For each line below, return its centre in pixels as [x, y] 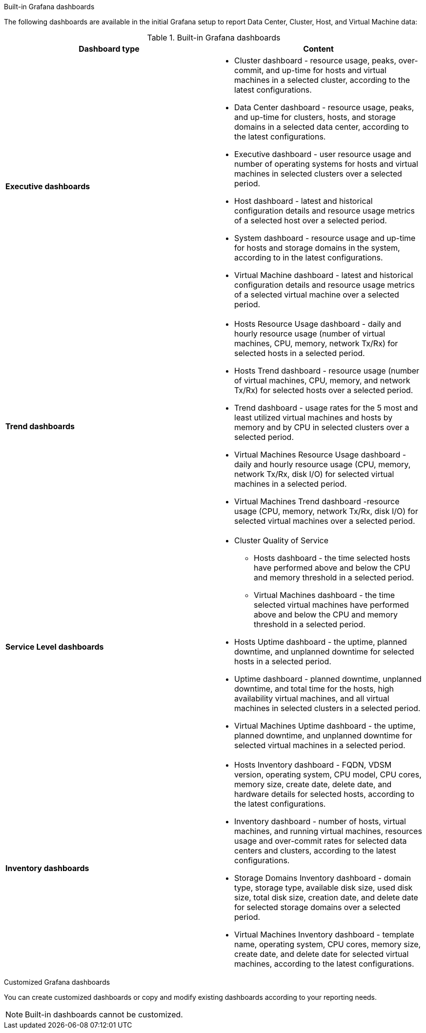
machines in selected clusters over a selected [318, 174]
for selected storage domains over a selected [317, 907]
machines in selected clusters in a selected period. [327, 708]
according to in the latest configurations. [309, 258]
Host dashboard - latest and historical [304, 201]
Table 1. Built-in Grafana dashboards [214, 38]
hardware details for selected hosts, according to [325, 794]
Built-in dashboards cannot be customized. [104, 1014]
